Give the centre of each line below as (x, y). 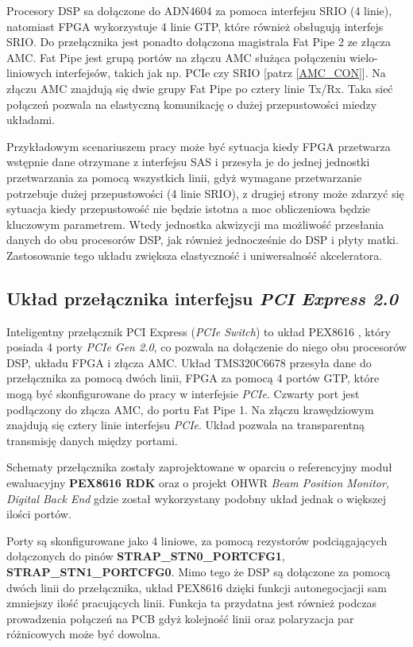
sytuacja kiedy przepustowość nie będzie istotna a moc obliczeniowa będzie (189, 209)
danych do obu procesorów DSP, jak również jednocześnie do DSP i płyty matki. (203, 240)
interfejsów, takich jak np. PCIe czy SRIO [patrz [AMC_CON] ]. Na (220, 73)
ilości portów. (39, 514)
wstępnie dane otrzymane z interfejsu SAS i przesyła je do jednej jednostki (188, 162)
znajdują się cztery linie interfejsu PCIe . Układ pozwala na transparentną (186, 425)
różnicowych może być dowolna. (84, 634)
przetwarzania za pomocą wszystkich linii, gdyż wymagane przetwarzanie (184, 177)
